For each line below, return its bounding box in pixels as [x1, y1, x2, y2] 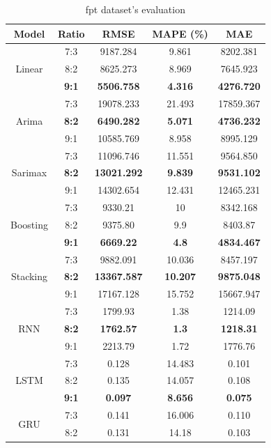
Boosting [10, 217, 48, 231]
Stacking [10, 269, 48, 284]
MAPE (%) [152, 26, 208, 40]
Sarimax [11, 165, 47, 180]
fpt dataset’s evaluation [85, 2, 185, 16]
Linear [15, 61, 43, 76]
